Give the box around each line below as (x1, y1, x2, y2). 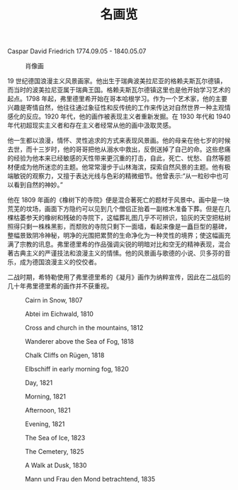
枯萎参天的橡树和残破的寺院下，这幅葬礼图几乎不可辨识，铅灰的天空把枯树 (13, 214, 231, 222)
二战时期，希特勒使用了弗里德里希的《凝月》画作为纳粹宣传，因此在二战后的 (7, 273, 231, 281)
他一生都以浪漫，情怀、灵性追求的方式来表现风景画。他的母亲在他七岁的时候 (7, 136, 231, 145)
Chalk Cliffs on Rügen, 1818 (25, 351, 105, 359)
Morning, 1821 (25, 392, 66, 401)
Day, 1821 (25, 379, 53, 387)
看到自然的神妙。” (13, 180, 64, 189)
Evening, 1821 (25, 420, 65, 428)
